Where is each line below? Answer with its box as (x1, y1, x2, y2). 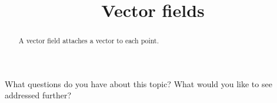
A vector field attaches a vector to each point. (18, 36, 159, 46)
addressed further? (5, 89, 72, 101)
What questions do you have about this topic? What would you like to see (5, 77, 272, 90)
